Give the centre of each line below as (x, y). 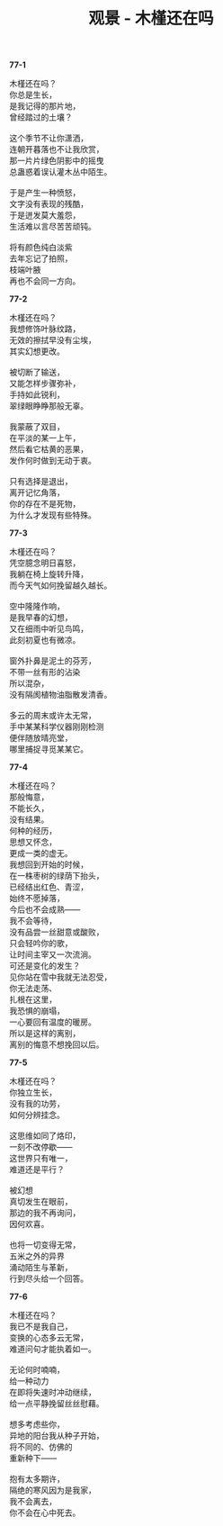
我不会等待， (33, 921)
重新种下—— (33, 1458)
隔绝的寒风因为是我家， (53, 1490)
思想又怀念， (33, 842)
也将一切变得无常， (45, 1245)
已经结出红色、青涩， (49, 887)
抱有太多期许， (37, 1479)
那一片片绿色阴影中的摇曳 (57, 161)
